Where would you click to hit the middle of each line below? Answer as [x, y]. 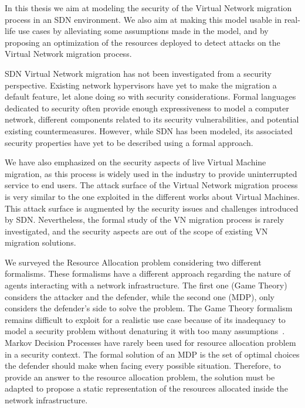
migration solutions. [40, 242]
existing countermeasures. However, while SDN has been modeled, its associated [149, 130]
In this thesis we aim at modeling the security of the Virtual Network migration [148, 8]
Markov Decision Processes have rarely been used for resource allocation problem [150, 343]
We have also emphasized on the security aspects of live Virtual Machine [135, 162]
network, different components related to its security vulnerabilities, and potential [152, 119]
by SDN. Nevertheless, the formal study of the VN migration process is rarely [145, 220]
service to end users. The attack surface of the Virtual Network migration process [151, 185]
